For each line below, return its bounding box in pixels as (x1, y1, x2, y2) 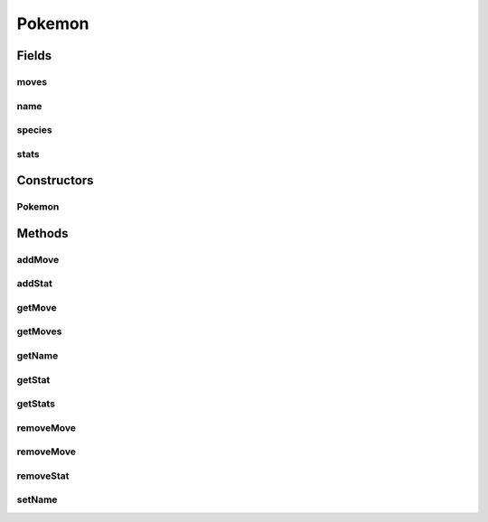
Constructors (16, 172, 94, 189)
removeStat (16, 470, 70, 482)
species (16, 124, 53, 136)
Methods (16, 226, 69, 241)
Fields (16, 48, 52, 63)
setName (16, 493, 58, 506)
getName (16, 350, 59, 362)
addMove (16, 253, 60, 266)
